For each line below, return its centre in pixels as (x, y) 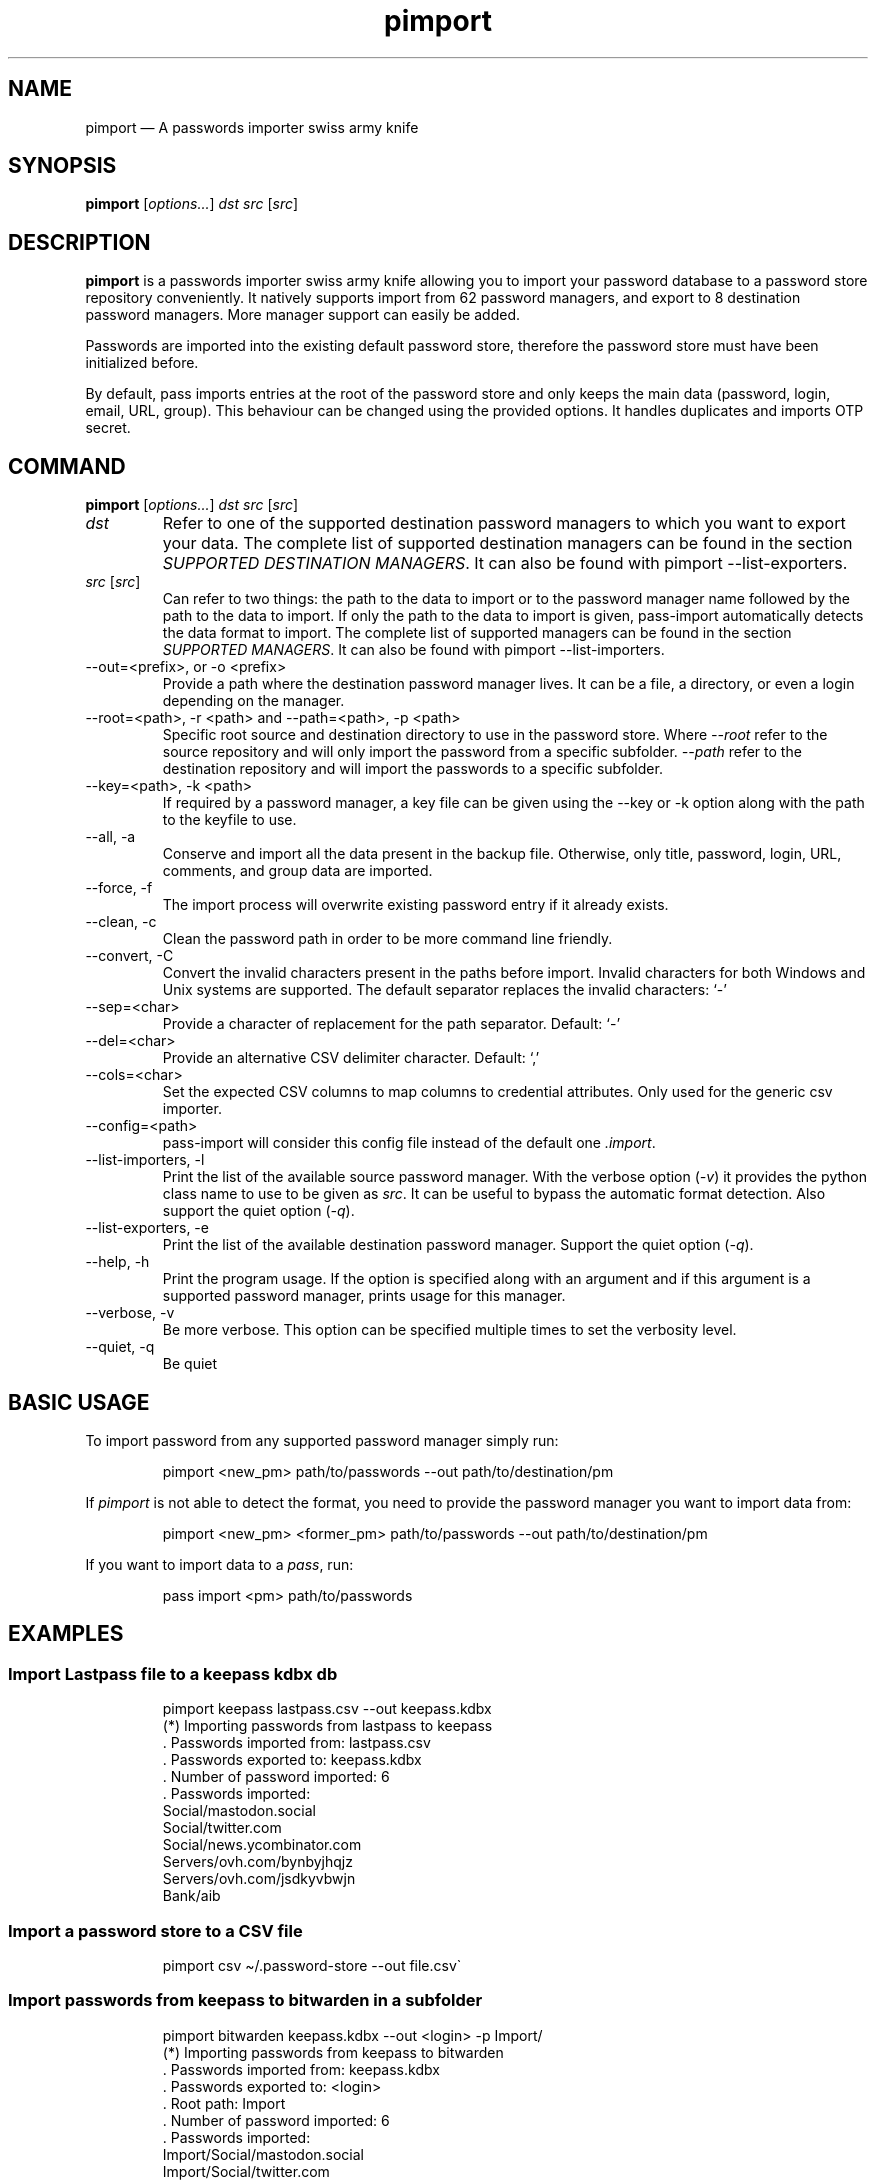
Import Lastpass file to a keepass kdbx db (173, 1673)
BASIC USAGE (79, 1402)
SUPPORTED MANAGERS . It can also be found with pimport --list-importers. (413, 650)
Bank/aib (191, 1896)
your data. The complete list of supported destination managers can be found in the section (507, 543)
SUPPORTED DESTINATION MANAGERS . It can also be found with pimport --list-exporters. (505, 563)
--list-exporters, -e (147, 1228)
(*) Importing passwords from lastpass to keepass (327, 1726)
